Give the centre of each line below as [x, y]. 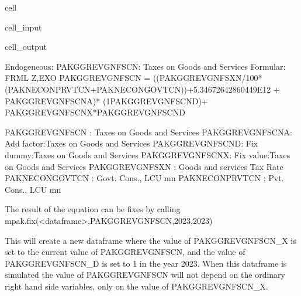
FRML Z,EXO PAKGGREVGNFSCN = [78, 78]
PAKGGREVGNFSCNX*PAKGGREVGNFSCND [95, 112]
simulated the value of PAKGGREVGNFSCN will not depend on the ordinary [145, 275]
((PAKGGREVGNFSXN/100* [207, 78]
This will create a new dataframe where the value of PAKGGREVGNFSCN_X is [150, 240]
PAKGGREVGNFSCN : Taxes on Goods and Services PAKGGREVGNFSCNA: [148, 132]
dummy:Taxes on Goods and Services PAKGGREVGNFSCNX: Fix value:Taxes [148, 154]
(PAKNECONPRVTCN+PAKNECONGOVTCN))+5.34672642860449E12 [138, 89]
